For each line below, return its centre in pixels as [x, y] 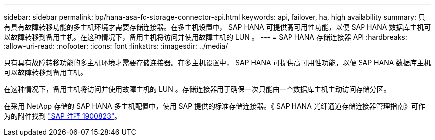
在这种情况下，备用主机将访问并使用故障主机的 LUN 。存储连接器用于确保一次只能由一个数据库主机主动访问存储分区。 [197, 89]
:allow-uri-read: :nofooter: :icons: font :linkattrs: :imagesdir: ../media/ [116, 46]
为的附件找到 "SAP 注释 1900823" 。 [63, 116]
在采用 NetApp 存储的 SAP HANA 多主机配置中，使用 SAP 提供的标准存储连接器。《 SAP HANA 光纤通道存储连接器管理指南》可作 [215, 106]
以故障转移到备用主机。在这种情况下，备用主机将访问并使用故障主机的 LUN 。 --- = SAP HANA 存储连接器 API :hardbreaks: [206, 37]
